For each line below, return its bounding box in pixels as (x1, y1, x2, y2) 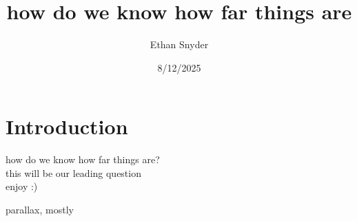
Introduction (6, 112, 128, 140)
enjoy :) (6, 179, 38, 193)
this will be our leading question (6, 165, 141, 180)
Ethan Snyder (150, 37, 209, 52)
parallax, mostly (6, 202, 74, 217)
